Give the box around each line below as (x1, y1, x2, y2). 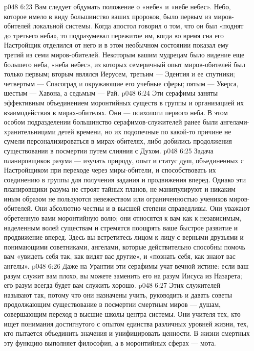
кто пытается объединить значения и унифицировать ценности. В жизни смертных (4, 328, 250, 338)
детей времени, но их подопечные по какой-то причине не (58, 126, 231, 136)
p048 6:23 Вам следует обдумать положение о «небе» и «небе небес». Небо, (4, 1, 231, 11)
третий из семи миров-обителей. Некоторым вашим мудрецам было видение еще (4, 49, 245, 59)
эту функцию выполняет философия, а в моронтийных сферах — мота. (4, 337, 216, 348)
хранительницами (4, 126, 56, 136)
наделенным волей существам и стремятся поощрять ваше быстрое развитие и (4, 222, 238, 232)
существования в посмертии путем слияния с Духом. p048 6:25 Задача (4, 145, 213, 155)
